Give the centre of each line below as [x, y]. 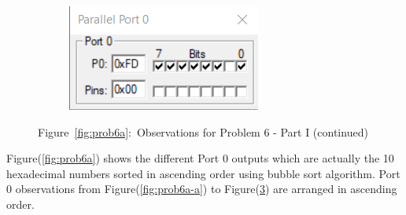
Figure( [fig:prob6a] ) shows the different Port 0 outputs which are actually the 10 [200, 158]
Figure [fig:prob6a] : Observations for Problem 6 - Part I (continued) [203, 131]
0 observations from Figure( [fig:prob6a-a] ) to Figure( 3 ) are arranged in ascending [202, 189]
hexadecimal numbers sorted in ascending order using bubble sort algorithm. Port [203, 173]
